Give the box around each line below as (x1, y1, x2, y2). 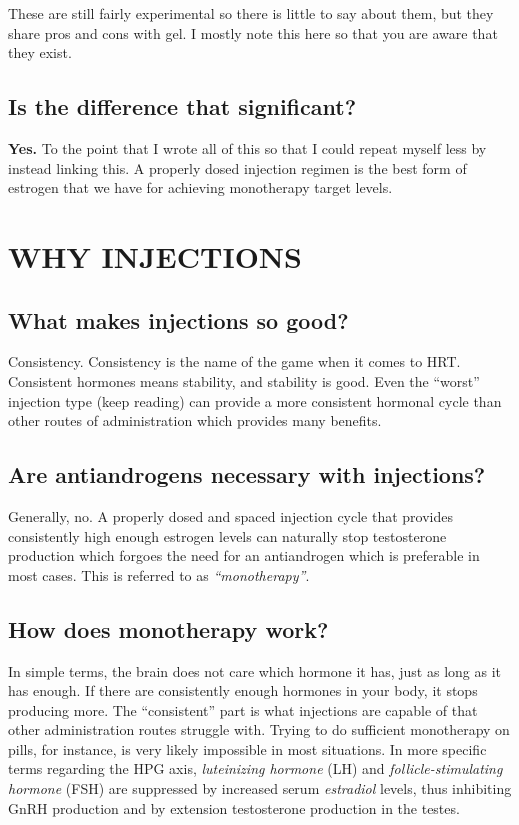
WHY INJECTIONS (8, 235, 302, 276)
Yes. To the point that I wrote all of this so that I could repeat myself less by (8, 137, 487, 158)
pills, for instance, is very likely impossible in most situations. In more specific (8, 738, 487, 759)
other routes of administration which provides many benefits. (8, 410, 382, 431)
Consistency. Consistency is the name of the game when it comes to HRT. (8, 351, 461, 372)
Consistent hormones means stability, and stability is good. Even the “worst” (8, 370, 480, 391)
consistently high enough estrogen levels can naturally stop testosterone (8, 525, 447, 546)
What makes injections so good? (8, 304, 349, 335)
